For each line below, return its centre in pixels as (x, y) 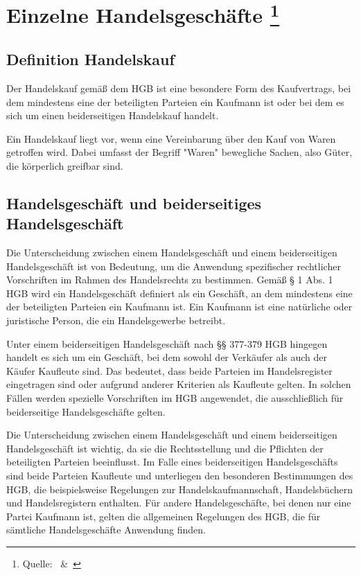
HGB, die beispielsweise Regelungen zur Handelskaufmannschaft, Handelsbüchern (179, 489)
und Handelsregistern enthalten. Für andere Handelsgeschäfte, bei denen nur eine (179, 503)
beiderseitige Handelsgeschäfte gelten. (86, 411)
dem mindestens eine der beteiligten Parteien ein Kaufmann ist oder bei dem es (175, 101)
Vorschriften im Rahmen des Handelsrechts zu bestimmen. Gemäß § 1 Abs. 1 (170, 280)
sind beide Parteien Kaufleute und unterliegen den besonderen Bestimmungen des (180, 475)
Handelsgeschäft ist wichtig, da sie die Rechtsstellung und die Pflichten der (165, 448)
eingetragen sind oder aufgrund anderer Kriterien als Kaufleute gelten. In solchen (179, 384)
